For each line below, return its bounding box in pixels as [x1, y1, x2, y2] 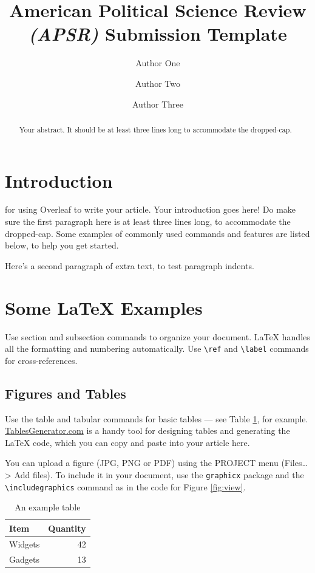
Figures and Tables [5, 383, 126, 402]
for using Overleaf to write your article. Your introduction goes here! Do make [5, 203, 296, 216]
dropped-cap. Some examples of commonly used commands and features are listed [5, 227, 310, 239]
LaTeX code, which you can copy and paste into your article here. [5, 436, 250, 448]
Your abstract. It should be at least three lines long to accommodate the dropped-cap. [19, 124, 292, 134]
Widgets [9, 537, 40, 550]
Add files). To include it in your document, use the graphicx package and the [14, 468, 304, 481]
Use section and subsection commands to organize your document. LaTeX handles [5, 330, 310, 343]
